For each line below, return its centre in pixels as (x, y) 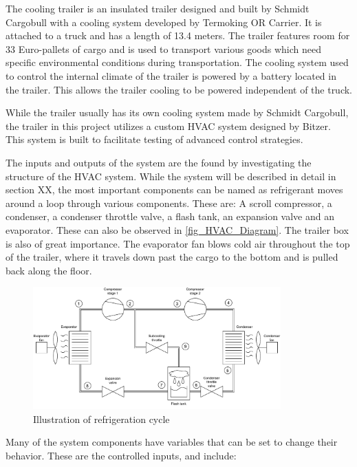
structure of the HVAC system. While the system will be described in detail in (171, 176)
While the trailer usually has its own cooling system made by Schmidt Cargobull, (177, 112)
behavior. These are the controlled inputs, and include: (121, 455)
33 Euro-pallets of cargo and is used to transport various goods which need (163, 48)
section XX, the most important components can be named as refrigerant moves (174, 189)
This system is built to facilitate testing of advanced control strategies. (154, 139)
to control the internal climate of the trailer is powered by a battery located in (171, 75)
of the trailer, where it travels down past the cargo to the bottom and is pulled (172, 257)
